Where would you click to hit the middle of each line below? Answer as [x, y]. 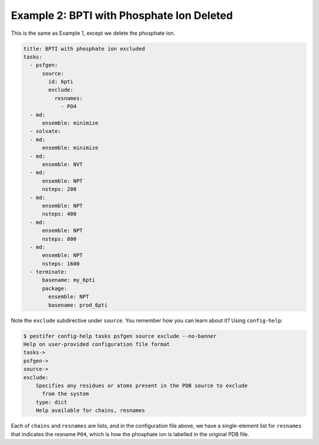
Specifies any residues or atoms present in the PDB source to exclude [142, 385]
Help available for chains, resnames [90, 410]
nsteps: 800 [59, 239]
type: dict [51, 402]
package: [55, 288]
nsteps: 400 [59, 214]
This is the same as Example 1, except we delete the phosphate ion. [93, 33]
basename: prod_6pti [78, 305]
